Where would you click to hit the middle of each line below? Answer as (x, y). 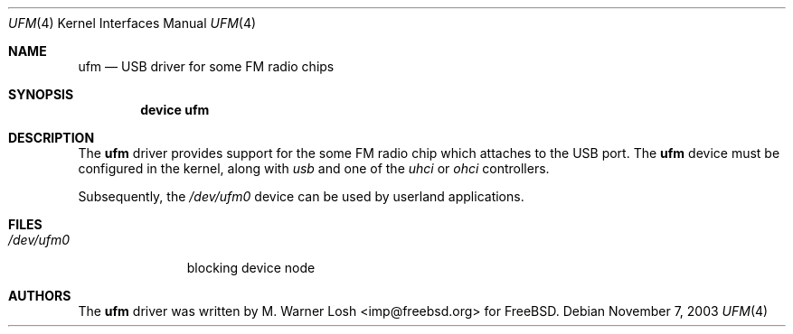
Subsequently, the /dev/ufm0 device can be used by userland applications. (301, 196)
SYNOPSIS (41, 94)
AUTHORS (40, 296)
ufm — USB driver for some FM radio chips (206, 66)
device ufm (175, 110)
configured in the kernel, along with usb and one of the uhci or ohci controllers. (314, 168)
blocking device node (251, 268)
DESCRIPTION (52, 138)
